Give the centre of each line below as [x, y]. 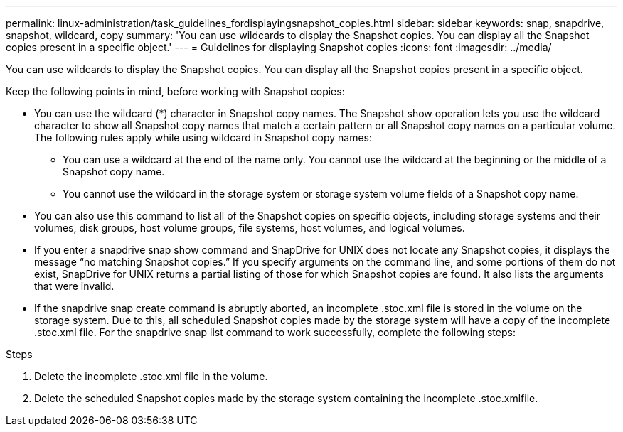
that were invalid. [74, 286]
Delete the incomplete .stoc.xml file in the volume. [151, 376]
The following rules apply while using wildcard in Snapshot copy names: [203, 137]
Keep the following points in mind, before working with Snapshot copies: [175, 91]
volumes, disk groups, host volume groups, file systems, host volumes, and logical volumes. [250, 228]
